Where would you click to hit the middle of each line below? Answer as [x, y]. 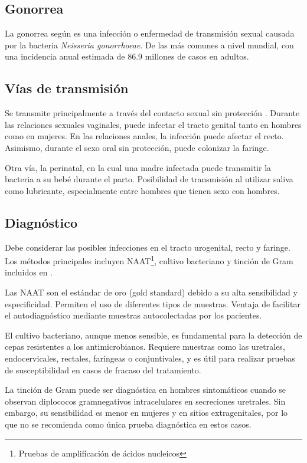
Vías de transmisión [67, 88]
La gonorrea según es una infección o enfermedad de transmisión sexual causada [150, 33]
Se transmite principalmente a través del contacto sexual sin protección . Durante [152, 113]
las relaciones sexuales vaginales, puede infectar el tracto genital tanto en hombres [153, 124]
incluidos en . [29, 272]
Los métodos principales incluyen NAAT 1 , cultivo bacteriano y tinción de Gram [149, 260]
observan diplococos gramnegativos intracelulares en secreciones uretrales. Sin [145, 401]
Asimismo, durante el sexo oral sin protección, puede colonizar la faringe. [137, 147]
